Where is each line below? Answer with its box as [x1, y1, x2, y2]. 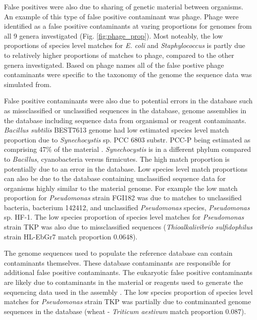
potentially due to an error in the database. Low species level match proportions [4, 163, 248, 174]
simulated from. [4, 79, 51, 89]
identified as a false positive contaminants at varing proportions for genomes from [4, 21, 252, 31]
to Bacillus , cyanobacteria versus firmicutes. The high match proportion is [4, 153, 230, 164]
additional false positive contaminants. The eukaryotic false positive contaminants [4, 267, 253, 277]
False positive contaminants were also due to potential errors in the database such [4, 95, 253, 106]
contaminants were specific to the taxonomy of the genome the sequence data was [4, 69, 252, 80]
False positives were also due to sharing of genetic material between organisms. [4, 1, 244, 11]
